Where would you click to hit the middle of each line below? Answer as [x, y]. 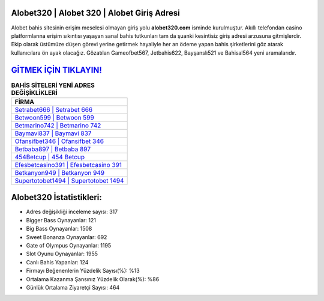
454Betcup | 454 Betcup [50, 157]
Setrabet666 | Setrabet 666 [54, 109]
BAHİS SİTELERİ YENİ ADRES [53, 85]
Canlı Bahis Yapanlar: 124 [57, 262]
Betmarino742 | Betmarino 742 [58, 125]
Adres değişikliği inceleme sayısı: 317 [72, 212]
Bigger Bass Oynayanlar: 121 [61, 220]
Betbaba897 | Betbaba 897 [53, 149]
